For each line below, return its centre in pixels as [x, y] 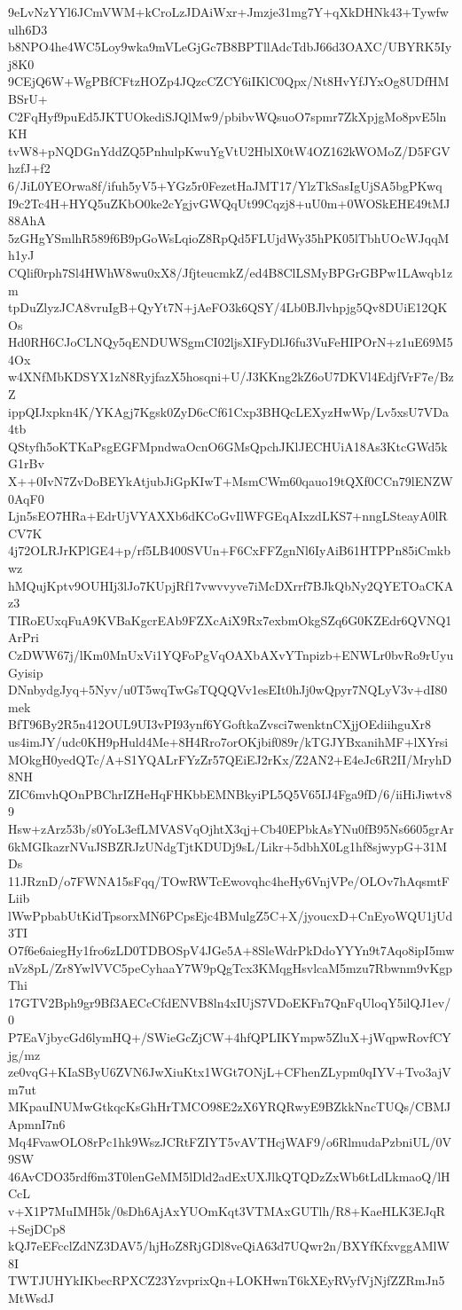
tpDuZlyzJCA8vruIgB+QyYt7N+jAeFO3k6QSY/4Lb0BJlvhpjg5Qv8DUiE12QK [228, 307]
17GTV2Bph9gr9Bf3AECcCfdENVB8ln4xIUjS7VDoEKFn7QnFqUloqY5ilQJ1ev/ [230, 1002]
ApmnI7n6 [37, 1124]
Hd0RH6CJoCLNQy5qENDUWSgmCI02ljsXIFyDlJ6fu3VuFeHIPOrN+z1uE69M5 [231, 342]
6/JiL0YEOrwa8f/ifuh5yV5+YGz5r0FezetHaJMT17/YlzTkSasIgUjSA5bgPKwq [225, 185]
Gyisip [26, 672]
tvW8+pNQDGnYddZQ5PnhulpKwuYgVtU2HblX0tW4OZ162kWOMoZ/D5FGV [229, 150]
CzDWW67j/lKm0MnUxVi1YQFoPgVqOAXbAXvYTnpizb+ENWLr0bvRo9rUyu [231, 654]
